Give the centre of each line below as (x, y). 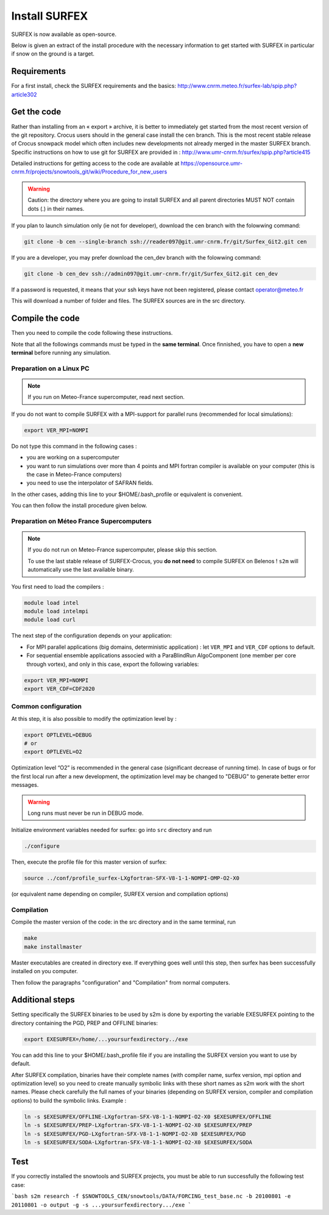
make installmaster (53, 947)
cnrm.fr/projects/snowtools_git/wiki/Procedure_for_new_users (89, 172)
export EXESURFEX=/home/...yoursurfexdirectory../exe (106, 1039)
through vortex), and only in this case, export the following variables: (113, 664)
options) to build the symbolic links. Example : (69, 1100)
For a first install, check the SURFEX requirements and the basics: (94, 86)
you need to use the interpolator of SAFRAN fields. (90, 483)
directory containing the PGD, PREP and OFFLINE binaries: (85, 1023)
